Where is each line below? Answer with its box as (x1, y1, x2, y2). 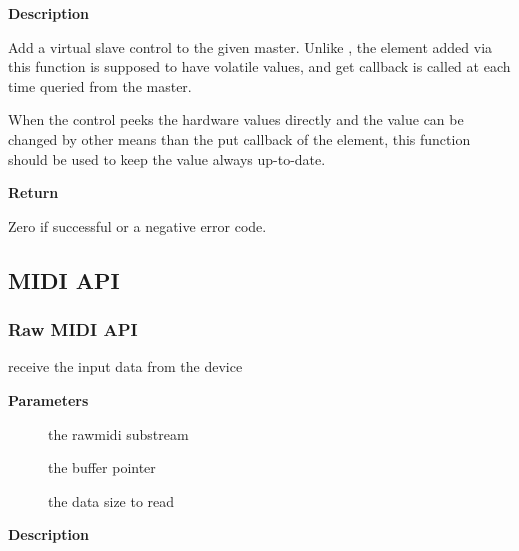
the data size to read (48, 490, 175, 511)
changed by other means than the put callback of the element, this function (8, 128, 471, 149)
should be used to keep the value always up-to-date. (8, 148, 326, 169)
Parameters (8, 389, 89, 410)
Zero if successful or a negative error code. (8, 215, 267, 236)
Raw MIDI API (8, 317, 138, 342)
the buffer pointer (48, 457, 156, 478)
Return (8, 182, 59, 203)
